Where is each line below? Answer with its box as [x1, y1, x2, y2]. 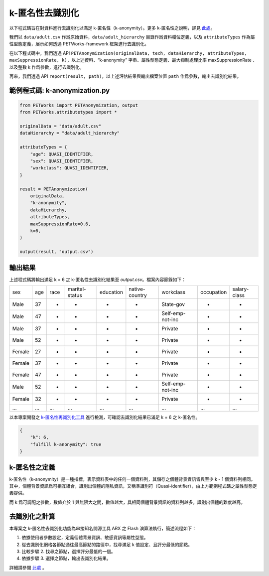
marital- [67, 286, 87, 292]
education [99, 288, 123, 295]
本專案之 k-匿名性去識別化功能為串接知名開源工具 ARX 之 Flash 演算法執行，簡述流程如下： [9, 525, 197, 531]
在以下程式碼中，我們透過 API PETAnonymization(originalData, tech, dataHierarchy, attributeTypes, [9, 50, 247, 56]
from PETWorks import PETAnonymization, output [19, 102, 138, 108]
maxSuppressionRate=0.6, [30, 221, 91, 227]
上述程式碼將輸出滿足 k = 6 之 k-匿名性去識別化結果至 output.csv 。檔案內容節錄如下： [9, 277, 186, 283]
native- [129, 286, 145, 292]
